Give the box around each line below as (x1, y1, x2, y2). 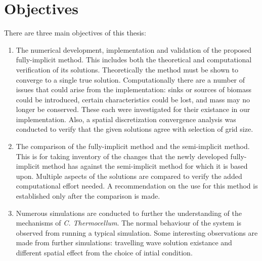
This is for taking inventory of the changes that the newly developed (16, 151, 228, 161)
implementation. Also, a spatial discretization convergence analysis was (16, 114, 236, 124)
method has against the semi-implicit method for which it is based (42, 161, 248, 171)
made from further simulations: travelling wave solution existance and (16, 237, 232, 248)
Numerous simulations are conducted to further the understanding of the (16, 207, 242, 218)
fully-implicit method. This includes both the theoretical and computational (16, 54, 252, 65)
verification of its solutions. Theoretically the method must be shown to (16, 64, 238, 74)
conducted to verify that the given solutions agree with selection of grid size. (16, 124, 253, 134)
